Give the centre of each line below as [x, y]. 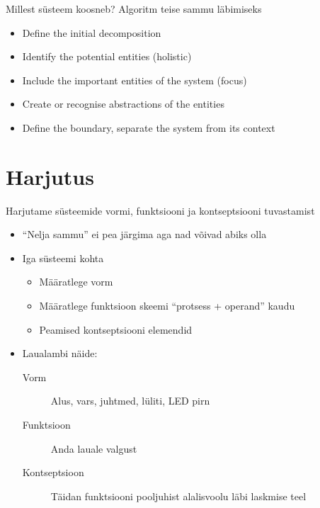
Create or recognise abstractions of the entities [123, 104]
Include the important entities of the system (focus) [135, 80]
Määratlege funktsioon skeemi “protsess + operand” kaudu [167, 306]
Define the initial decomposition [92, 32]
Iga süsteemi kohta [63, 258]
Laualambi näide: [60, 353]
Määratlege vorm [76, 282]
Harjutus [50, 176]
